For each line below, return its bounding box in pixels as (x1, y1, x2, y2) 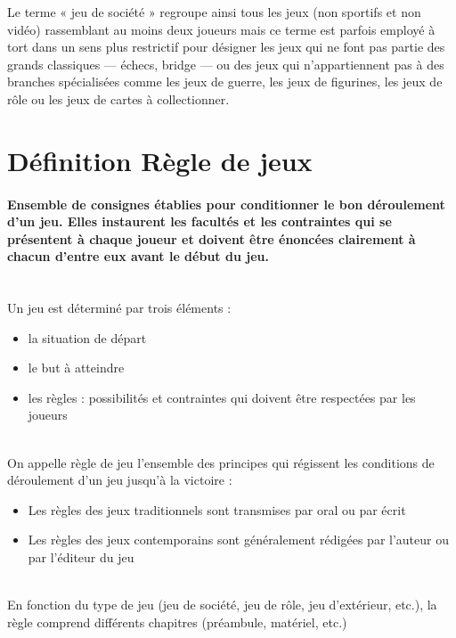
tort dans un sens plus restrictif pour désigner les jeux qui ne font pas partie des (7, 37, 445, 56)
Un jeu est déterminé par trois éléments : (7, 299, 232, 317)
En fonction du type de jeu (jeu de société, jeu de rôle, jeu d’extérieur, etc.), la (7, 595, 437, 614)
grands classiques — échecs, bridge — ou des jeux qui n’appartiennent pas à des (7, 54, 444, 73)
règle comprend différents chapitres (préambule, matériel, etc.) (7, 612, 347, 631)
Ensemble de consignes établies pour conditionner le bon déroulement (7, 194, 445, 213)
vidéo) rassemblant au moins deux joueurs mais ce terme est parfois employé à (7, 20, 436, 38)
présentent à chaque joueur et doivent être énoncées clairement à (7, 229, 416, 248)
